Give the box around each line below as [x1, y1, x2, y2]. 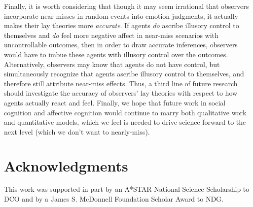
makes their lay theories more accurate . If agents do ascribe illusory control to [4, 20, 239, 31]
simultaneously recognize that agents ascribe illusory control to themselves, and [4, 69, 244, 79]
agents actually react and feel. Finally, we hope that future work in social [4, 97, 226, 107]
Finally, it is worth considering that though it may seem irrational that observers [4, 1, 249, 11]
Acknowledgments [4, 155, 128, 175]
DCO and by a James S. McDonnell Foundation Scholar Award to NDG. [4, 194, 223, 204]
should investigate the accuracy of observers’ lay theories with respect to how [4, 88, 238, 98]
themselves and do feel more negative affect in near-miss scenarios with [4, 30, 218, 40]
